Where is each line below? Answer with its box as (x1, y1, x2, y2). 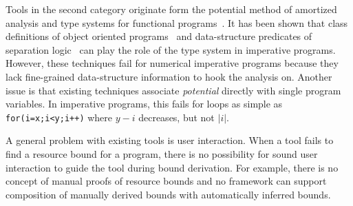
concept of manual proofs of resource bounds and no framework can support (6, 174, 327, 188)
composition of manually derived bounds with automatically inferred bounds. (6, 187, 331, 201)
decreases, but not (138, 110, 215, 124)
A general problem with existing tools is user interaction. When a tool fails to (6, 133, 334, 147)
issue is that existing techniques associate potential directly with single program (6, 83, 341, 97)
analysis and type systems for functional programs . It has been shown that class (6, 15, 348, 30)
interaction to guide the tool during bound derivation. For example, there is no (6, 160, 339, 174)
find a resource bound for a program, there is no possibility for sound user (6, 147, 318, 161)
